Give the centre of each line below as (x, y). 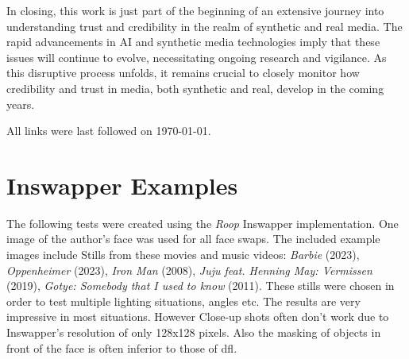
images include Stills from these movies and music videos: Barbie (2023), (183, 255)
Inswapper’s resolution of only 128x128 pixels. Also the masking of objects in (194, 332)
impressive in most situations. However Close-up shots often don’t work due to (198, 317)
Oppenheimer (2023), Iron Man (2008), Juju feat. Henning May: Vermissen (189, 270)
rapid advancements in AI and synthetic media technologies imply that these (193, 42)
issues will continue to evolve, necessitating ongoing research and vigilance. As (197, 57)
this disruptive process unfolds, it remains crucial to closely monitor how (183, 73)
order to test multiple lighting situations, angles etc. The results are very (183, 301)
